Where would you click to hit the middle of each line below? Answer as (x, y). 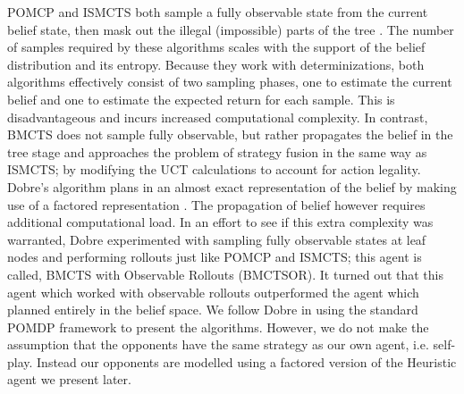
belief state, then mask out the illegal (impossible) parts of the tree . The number (231, 29)
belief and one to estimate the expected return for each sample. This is (201, 99)
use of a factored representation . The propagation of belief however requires (216, 204)
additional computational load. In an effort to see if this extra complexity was (220, 222)
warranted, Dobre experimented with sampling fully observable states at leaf (217, 239)
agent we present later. (69, 379)
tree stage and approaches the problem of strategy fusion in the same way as (217, 151)
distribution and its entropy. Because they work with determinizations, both (216, 64)
